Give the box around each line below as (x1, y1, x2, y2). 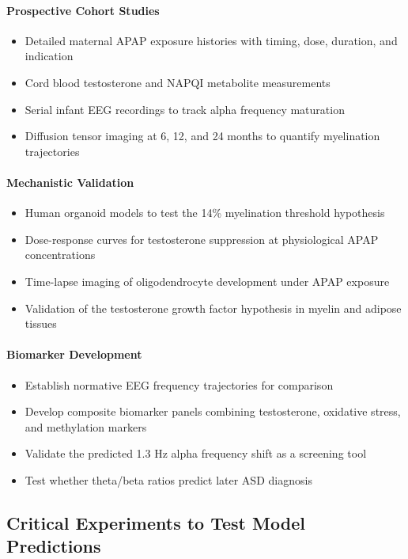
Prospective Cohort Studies (6, 2, 160, 18)
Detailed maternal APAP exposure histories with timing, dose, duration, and (25, 32, 398, 48)
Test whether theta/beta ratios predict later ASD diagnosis (25, 471, 312, 488)
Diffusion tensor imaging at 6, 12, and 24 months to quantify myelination (25, 127, 380, 144)
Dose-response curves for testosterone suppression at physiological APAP (25, 230, 379, 247)
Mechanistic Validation (6, 173, 134, 190)
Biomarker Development (6, 346, 142, 363)
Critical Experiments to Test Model (6, 510, 305, 534)
